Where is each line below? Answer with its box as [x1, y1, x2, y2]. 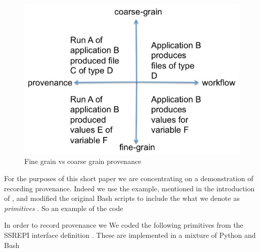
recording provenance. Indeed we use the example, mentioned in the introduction [4, 183, 255, 193]
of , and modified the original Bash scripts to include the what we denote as [4, 193, 240, 203]
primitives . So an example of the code [4, 202, 123, 213]
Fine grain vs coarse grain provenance [24, 156, 142, 166]
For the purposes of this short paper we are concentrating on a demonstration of [4, 173, 253, 183]
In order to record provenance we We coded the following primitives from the [4, 220, 243, 230]
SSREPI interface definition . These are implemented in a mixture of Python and [4, 229, 256, 240]
